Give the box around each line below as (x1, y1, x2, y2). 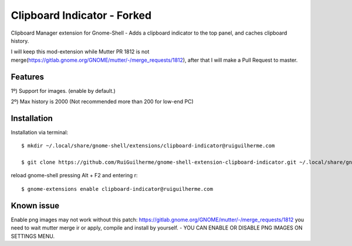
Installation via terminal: (11, 129, 69, 136)
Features (11, 72, 44, 82)
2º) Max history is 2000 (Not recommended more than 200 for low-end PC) (11, 98, 194, 105)
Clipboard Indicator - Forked (11, 9, 152, 22)
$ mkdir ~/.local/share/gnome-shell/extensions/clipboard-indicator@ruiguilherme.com (21, 143, 275, 149)
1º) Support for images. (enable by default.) (11, 87, 116, 94)
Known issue (11, 200, 60, 211)
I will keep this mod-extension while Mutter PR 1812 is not (11, 48, 150, 55)
